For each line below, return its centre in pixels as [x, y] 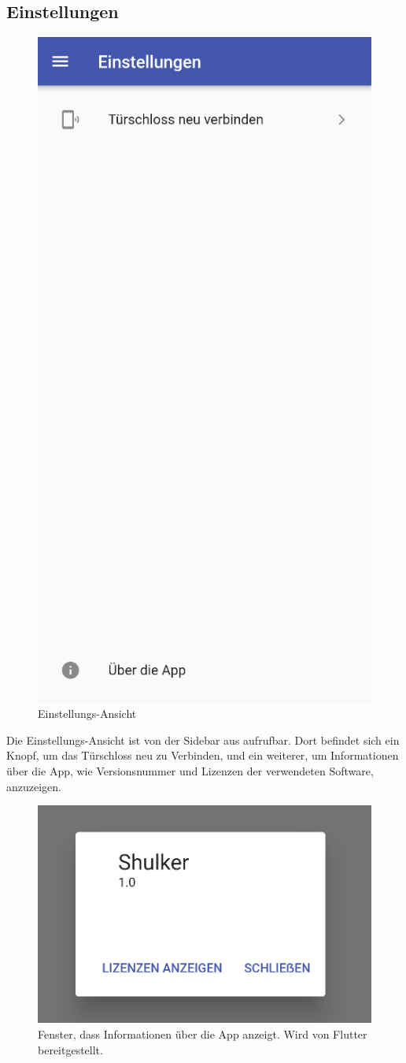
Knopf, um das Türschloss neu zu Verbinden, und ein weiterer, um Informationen [203, 755]
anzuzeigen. [34, 786]
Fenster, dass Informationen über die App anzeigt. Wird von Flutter [203, 1033]
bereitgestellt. [70, 1049]
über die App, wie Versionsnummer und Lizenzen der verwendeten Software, [190, 770]
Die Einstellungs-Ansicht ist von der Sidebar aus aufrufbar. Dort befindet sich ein [203, 740]
